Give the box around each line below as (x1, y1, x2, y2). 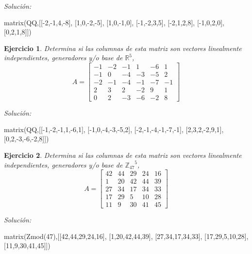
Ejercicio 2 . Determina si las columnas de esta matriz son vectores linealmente (4, 150, 242, 160)
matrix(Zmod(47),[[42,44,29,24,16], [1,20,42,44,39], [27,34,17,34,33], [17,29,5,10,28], (4, 231, 249, 241)
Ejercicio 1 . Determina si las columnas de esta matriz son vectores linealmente (4, 43, 242, 53)
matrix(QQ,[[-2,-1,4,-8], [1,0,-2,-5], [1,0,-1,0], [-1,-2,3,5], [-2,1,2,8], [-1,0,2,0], (4, 17, 224, 27)
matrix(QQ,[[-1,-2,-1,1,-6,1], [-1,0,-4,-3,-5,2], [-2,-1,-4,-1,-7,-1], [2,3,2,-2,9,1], (4, 124, 224, 134)
